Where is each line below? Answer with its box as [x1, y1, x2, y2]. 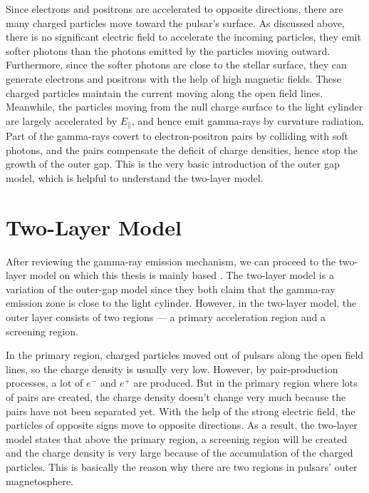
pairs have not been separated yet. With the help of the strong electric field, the [6, 403, 355, 418]
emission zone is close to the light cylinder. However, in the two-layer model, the [6, 295, 357, 310]
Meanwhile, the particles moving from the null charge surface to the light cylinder [6, 99, 363, 114]
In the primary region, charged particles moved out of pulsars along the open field [6, 347, 364, 362]
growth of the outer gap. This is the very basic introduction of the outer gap [6, 156, 340, 171]
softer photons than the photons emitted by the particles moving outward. [6, 43, 331, 58]
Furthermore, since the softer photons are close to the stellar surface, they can [6, 57, 347, 72]
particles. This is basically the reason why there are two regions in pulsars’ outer [6, 459, 358, 474]
